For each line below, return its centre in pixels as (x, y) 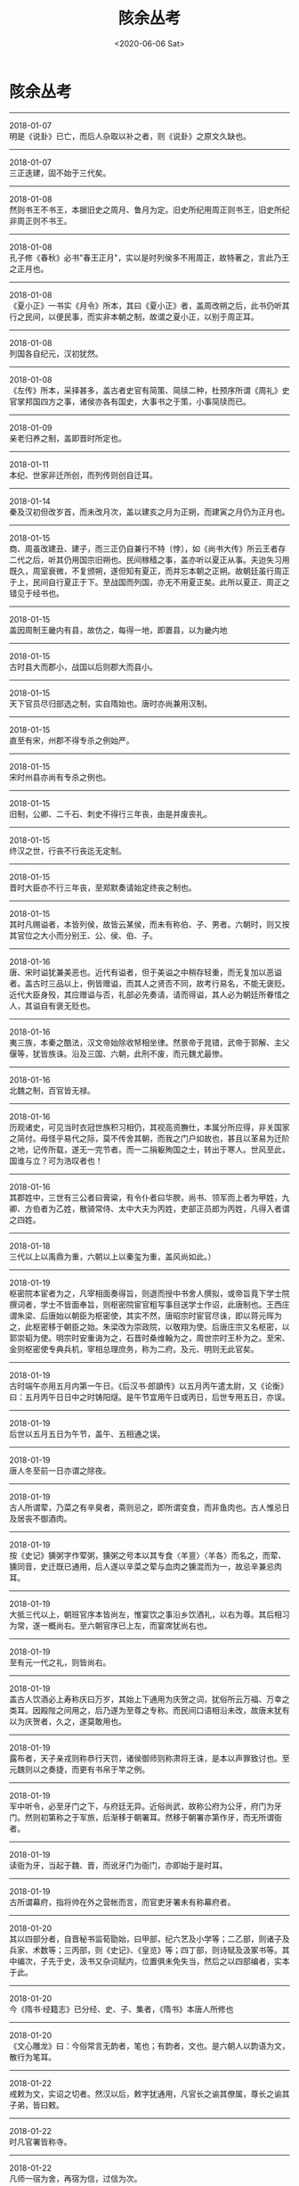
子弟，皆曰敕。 (36, 2105)
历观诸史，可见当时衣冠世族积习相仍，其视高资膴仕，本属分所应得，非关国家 (149, 1127)
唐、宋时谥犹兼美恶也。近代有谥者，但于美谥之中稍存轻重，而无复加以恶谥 (145, 972)
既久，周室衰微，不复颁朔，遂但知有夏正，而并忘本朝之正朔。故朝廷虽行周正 (149, 571)
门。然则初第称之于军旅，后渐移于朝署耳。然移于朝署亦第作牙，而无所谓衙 (145, 1817)
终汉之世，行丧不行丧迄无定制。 (68, 850)
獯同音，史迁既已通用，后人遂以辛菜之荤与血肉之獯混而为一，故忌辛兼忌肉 (145, 1566)
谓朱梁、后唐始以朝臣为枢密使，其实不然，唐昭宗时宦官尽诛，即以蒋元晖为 (145, 1316)
